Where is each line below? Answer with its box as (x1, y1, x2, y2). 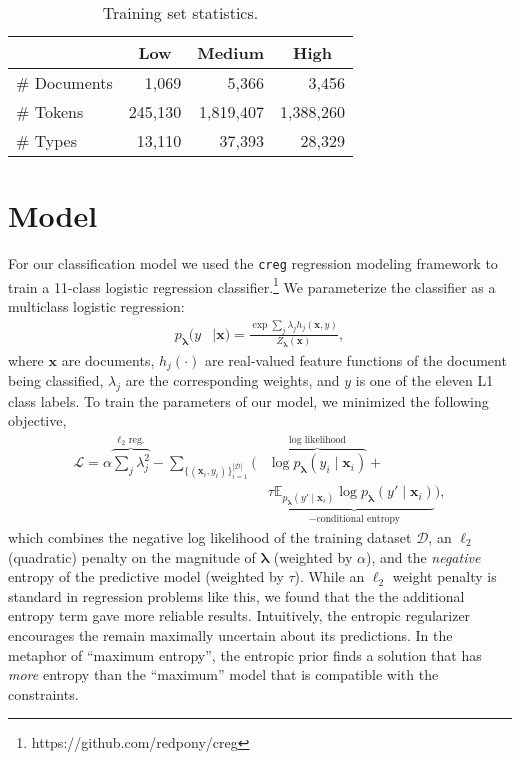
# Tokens (16, 100, 84, 123)
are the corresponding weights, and (125, 370, 340, 391)
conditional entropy (316, 514, 401, 525)
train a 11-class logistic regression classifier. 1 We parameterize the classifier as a (8, 273, 496, 297)
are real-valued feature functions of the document (204, 349, 507, 370)
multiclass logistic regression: (8, 296, 185, 317)
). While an (294, 566, 365, 587)
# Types (16, 129, 77, 152)
